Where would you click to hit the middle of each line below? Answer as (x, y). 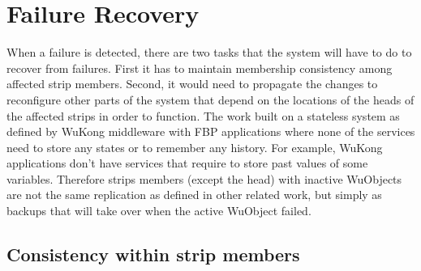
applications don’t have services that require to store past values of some (187, 163)
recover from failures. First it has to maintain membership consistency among (200, 68)
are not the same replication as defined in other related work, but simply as (194, 195)
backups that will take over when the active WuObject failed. (159, 211)
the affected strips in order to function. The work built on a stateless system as (203, 115)
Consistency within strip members (153, 254)
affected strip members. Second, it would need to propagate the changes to (192, 84)
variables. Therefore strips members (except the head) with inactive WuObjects (204, 178)
